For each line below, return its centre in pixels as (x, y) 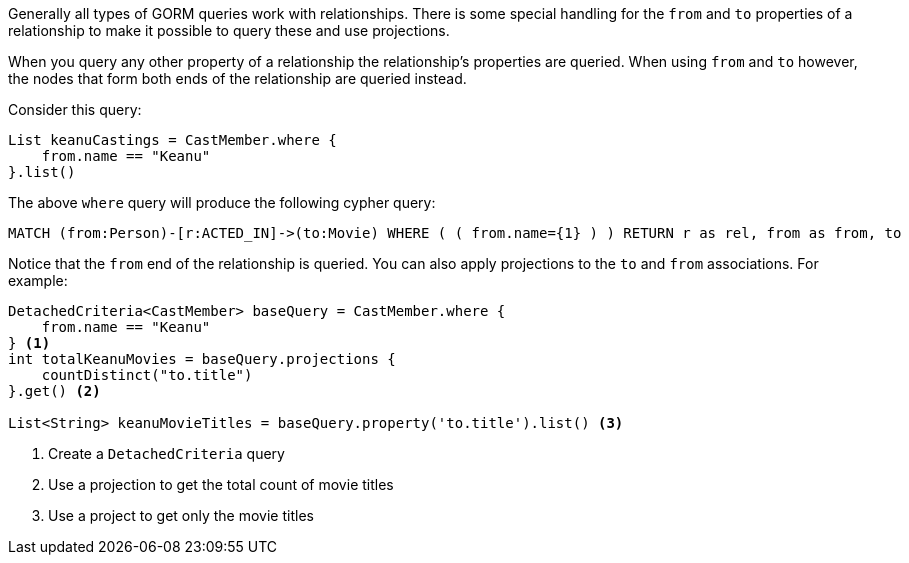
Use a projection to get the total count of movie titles (221, 484)
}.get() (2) (54, 391)
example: (38, 280)
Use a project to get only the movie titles (181, 515)
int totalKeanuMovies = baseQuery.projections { (202, 359)
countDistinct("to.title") (147, 375)
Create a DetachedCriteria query (166, 453)
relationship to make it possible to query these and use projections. (229, 30)
